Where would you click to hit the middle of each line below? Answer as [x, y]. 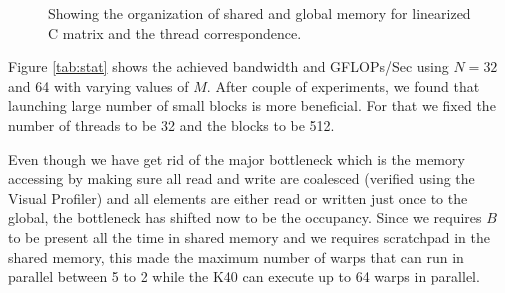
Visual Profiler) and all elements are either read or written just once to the [238, 197]
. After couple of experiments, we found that [343, 85]
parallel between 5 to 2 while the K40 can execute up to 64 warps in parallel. [244, 276]
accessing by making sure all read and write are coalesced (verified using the [241, 178]
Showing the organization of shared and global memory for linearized [259, 13]
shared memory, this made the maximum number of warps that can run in [236, 256]
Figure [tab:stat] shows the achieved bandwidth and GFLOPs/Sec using [228, 66]
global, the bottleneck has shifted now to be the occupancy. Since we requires [245, 217]
